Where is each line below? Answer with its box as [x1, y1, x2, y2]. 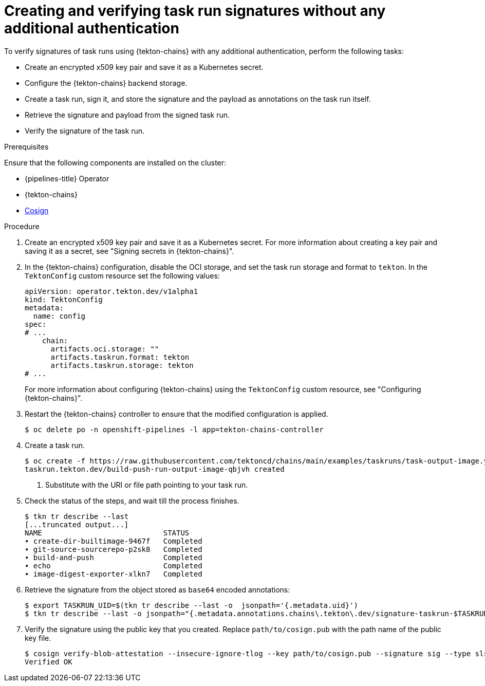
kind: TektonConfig [25, 295, 103, 304]
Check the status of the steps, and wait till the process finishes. [25, 496, 239, 505]
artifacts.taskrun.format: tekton [50, 353, 190, 361]
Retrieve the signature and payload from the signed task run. [25, 110, 230, 119]
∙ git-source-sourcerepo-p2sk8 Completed [25, 545, 202, 553]
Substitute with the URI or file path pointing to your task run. [45, 480, 248, 489]
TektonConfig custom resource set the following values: [25, 271, 220, 280]
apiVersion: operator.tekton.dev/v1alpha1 [25, 287, 198, 295]
